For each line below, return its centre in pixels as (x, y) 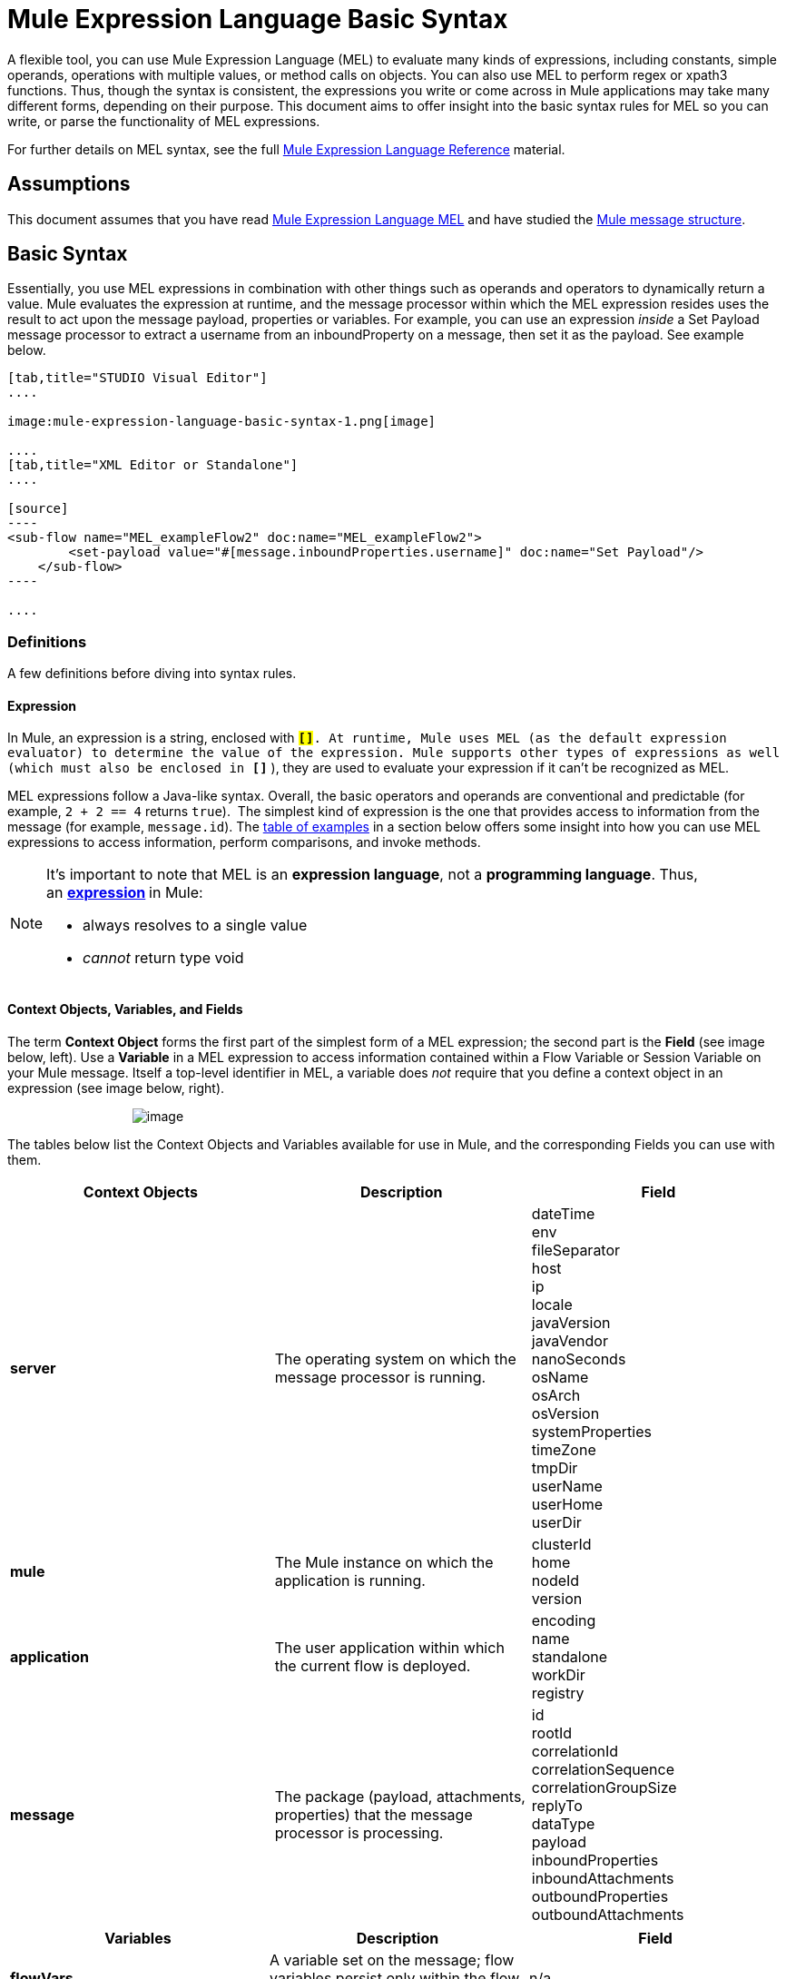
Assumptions (69, 184)
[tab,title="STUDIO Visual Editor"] (138, 378)
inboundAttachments (603, 1878)
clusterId (561, 1544)
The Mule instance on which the (384, 1562)
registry (558, 1693)
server (33, 1368)
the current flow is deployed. (373, 1665)
